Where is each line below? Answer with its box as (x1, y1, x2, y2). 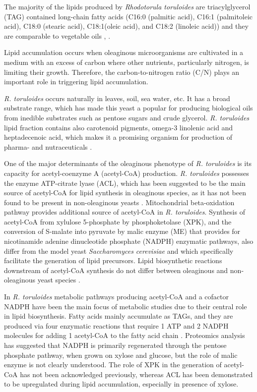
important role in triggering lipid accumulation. (4, 76, 148, 87)
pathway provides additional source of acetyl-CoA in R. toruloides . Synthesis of (4, 207, 245, 217)
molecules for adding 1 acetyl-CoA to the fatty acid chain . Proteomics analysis (4, 330, 245, 340)
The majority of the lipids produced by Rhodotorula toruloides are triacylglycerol (4, 1, 251, 11)
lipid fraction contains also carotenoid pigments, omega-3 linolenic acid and (4, 122, 233, 132)
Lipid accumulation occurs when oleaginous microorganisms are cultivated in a (4, 47, 244, 57)
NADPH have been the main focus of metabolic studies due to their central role (4, 301, 247, 311)
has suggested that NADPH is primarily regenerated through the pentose (4, 340, 227, 350)
